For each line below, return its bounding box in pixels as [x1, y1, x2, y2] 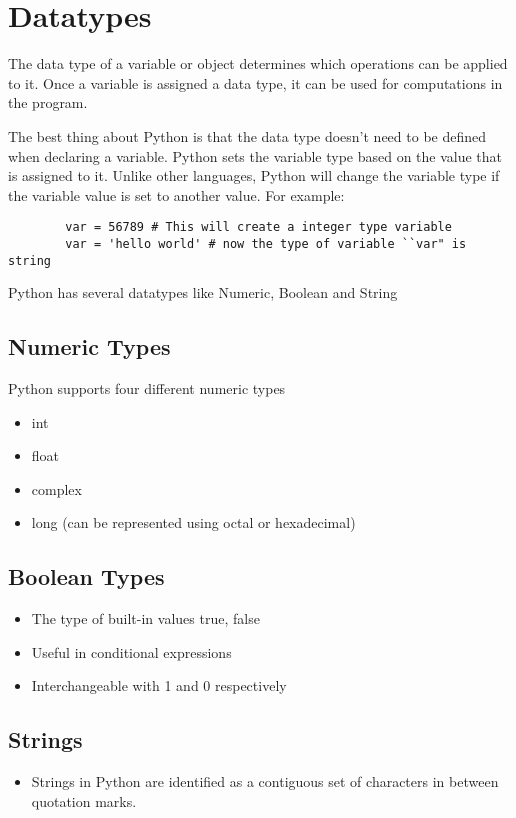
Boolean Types [8, 561, 165, 592]
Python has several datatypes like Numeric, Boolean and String [8, 282, 398, 303]
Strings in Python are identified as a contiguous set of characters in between [31, 771, 499, 792]
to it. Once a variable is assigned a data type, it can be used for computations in [8, 72, 503, 93]
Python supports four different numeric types [8, 378, 286, 399]
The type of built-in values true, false [31, 608, 260, 629]
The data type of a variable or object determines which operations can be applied [8, 53, 508, 74]
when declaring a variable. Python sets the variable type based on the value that [8, 145, 503, 166]
